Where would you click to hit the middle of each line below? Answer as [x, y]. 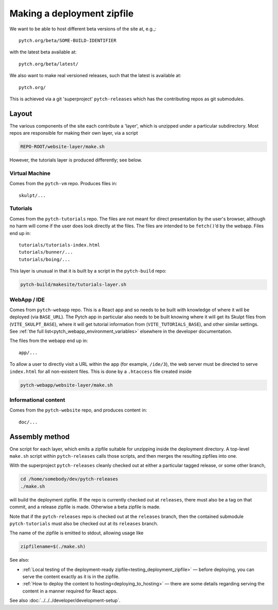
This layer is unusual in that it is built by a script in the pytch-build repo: [88, 271]
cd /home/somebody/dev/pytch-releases [69, 479]
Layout [21, 113]
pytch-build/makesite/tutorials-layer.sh [73, 285]
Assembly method [40, 436]
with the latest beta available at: [43, 52]
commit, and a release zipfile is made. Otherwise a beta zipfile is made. [85, 507]
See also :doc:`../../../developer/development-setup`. [65, 600]
